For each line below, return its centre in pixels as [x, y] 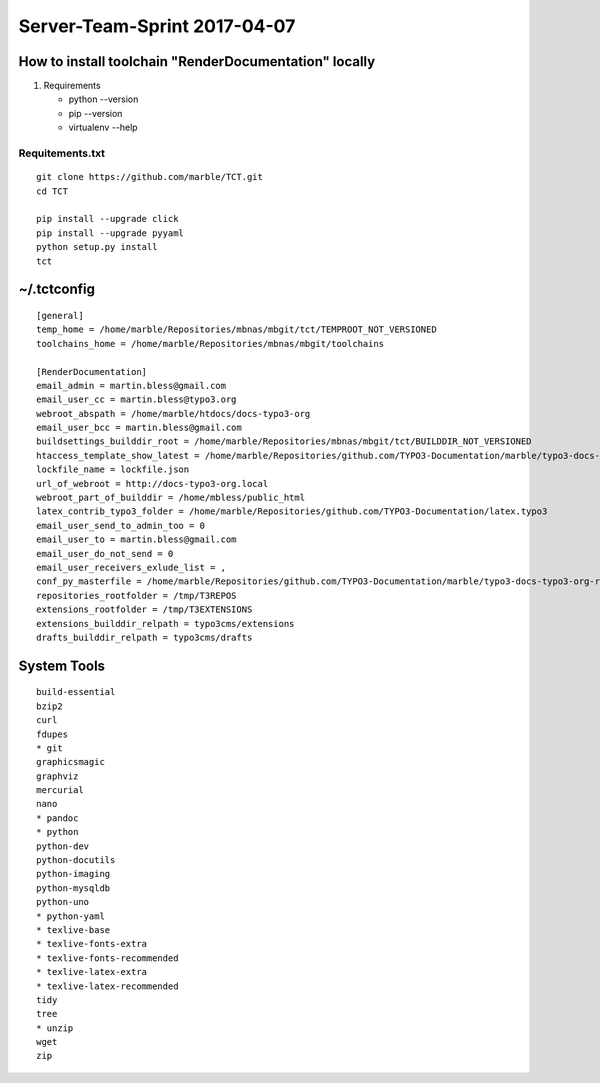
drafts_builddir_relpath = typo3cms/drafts [144, 637]
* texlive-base [73, 929]
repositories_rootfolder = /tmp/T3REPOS [136, 595]
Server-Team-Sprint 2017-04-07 [157, 26]
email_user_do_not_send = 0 [105, 553]
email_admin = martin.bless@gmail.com [131, 385]
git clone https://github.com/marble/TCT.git [150, 177]
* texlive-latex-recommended [107, 986]
